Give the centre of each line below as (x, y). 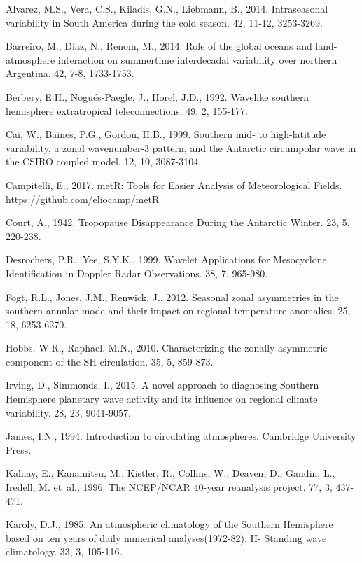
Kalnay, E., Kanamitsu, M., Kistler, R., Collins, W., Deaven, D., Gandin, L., (170, 473)
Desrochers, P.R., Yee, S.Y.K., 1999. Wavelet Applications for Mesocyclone (166, 259)
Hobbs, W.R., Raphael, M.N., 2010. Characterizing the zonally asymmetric (167, 348)
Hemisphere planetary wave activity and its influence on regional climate (162, 399)
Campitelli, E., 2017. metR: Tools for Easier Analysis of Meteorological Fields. (174, 185)
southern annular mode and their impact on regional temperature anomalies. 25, (178, 311)
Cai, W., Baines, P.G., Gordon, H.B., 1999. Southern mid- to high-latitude (166, 134)
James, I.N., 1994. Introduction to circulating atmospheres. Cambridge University (181, 436)
